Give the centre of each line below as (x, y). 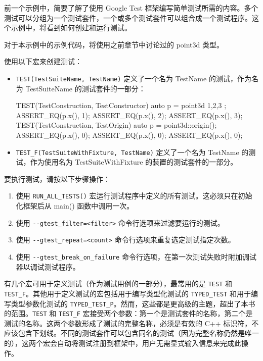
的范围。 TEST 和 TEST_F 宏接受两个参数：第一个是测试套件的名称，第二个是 (128, 313)
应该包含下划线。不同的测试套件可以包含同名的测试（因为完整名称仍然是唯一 (131, 333)
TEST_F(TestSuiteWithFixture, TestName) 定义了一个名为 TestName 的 (132, 152)
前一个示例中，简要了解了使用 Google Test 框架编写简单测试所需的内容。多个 (131, 8)
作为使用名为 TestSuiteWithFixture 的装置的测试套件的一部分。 (134, 162)
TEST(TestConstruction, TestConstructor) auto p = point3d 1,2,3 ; (121, 105)
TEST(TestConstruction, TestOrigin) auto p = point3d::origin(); (116, 125)
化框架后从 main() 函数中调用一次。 (75, 206)
